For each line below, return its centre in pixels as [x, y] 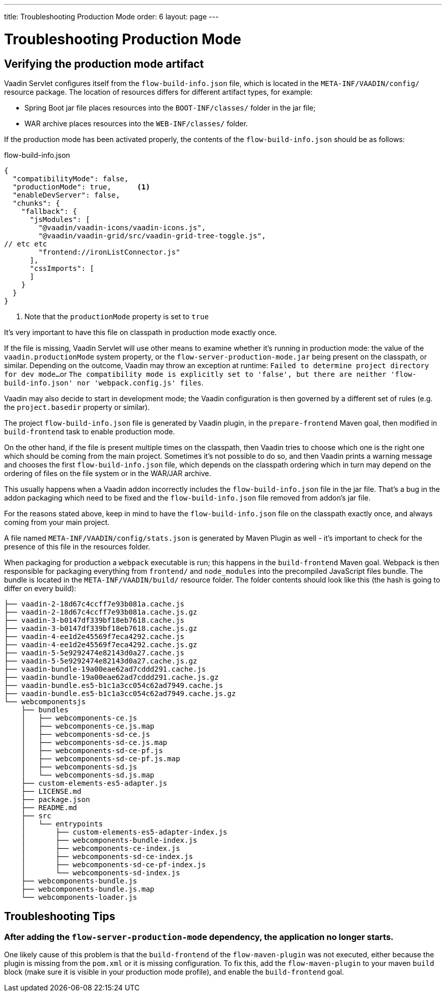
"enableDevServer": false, [66, 195]
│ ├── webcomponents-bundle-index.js [109, 840]
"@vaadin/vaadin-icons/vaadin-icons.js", [122, 227]
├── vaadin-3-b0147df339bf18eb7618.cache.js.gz [101, 628]
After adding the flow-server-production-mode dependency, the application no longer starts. [199, 937]
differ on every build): [40, 588]
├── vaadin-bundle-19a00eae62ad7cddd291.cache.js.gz [111, 677]
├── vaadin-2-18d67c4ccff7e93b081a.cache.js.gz [101, 612]
